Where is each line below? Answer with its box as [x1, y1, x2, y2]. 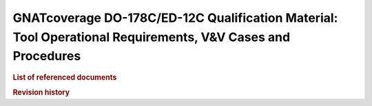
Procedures [12, 49, 81, 64]
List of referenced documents [12, 72, 117, 82]
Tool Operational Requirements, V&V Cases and [12, 29, 291, 44]
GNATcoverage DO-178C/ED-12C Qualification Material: [12, 10, 338, 25]
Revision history [12, 88, 70, 97]
